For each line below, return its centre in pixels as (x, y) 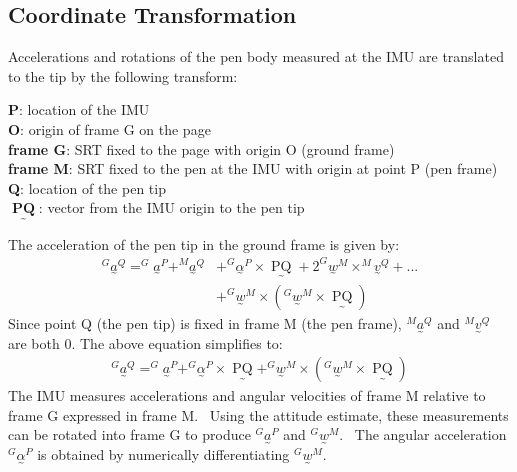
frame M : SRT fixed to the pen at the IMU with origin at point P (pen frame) (253, 168)
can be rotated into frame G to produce (129, 434)
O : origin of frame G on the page (109, 128)
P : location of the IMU (79, 109)
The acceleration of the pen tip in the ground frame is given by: (204, 243)
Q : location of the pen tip (87, 187)
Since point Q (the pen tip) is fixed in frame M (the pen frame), (205, 322)
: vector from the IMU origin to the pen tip (171, 207)
